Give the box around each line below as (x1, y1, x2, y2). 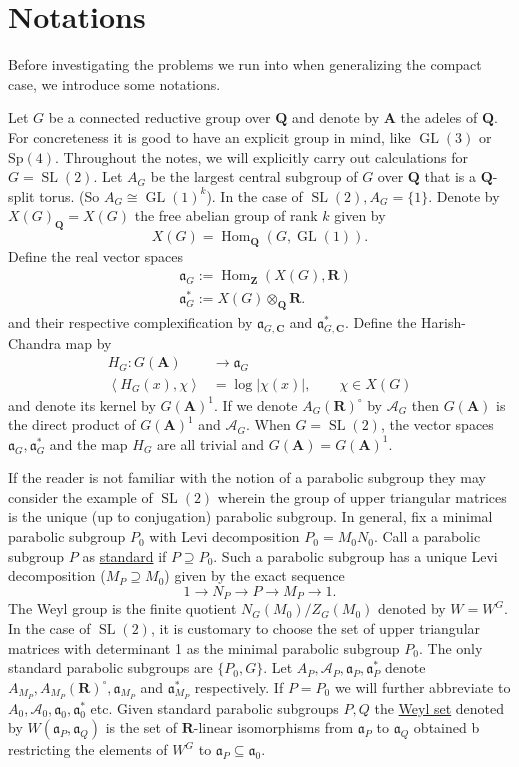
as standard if (82, 545, 167, 566)
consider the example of (8, 486, 153, 507)
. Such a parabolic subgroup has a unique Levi (213, 545, 498, 566)
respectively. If (194, 676, 284, 697)
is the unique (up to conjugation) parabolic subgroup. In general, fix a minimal (8, 506, 493, 527)
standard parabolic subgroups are (8, 657, 213, 678)
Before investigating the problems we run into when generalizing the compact (8, 54, 482, 75)
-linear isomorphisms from (193, 717, 354, 738)
